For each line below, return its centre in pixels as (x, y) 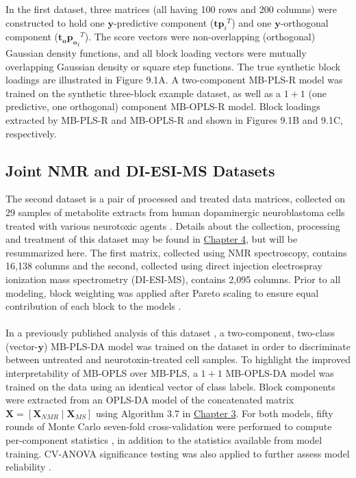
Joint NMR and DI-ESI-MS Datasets (140, 170)
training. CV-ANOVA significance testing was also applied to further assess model (178, 453)
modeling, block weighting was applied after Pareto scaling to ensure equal (162, 292)
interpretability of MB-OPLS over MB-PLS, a (102, 373)
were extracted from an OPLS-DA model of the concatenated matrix (150, 400)
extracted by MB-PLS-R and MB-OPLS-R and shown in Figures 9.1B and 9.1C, (174, 119)
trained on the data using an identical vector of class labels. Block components (170, 386)
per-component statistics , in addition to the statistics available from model (164, 440)
